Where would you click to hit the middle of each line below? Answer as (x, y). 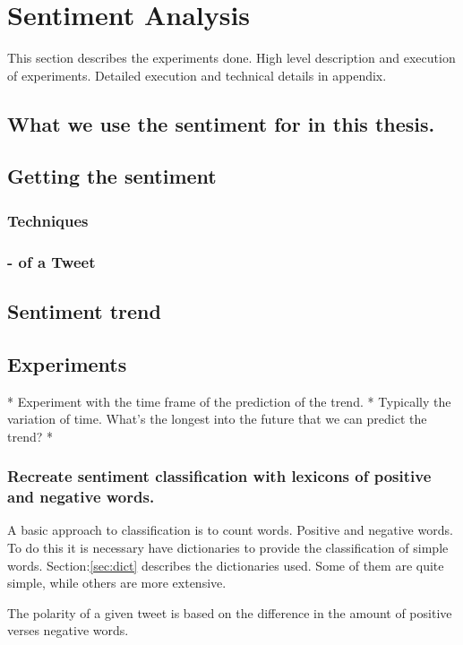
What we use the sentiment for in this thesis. (221, 123)
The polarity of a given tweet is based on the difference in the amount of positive (230, 612)
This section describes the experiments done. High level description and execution (231, 58)
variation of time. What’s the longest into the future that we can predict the (217, 419)
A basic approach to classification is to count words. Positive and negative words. (230, 530)
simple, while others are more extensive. (117, 583)
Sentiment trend (84, 310)
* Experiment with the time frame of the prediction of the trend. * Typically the (229, 401)
